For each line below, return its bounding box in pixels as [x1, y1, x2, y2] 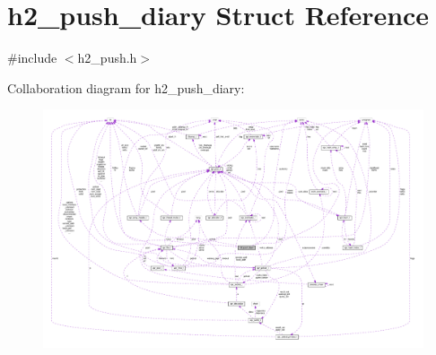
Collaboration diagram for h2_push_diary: [7, 78, 245, 97]
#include [7, 48, 57, 67]
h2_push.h [77, 48, 137, 67]
